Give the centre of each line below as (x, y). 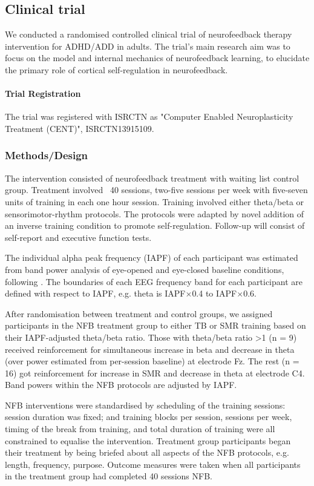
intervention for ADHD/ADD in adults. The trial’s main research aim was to (148, 46)
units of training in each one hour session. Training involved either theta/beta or (155, 201)
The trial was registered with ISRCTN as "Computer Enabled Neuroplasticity (149, 117)
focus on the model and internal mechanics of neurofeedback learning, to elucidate (157, 58)
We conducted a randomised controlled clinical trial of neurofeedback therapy (149, 34)
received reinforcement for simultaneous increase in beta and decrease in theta (150, 349)
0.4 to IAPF (214, 293)
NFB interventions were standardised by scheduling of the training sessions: (145, 405)
